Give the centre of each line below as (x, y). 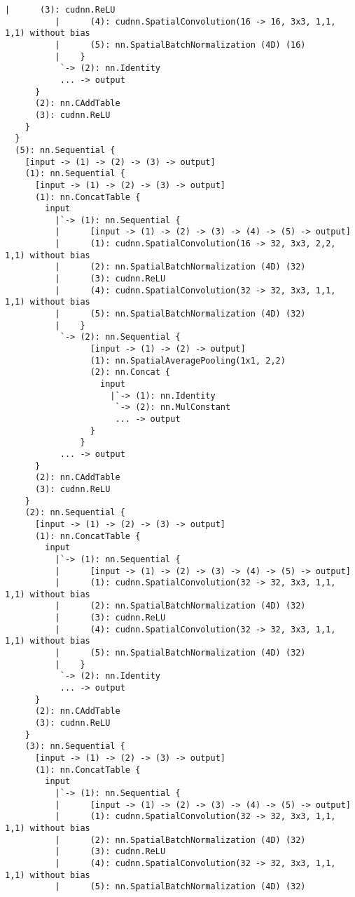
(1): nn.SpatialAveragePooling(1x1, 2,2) (188, 360)
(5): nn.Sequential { (65, 150)
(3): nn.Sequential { (75, 746)
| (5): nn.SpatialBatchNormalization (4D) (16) (180, 45)
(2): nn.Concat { (130, 372)
